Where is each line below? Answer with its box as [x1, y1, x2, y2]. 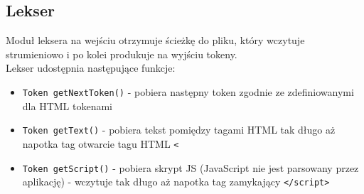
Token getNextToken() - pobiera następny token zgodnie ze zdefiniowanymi [22, 84, 354, 99]
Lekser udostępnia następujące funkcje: [6, 60, 176, 75]
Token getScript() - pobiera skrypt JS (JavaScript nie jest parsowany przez [22, 160, 359, 175]
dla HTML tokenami [22, 98, 112, 113]
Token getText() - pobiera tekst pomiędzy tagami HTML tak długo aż [22, 122, 336, 137]
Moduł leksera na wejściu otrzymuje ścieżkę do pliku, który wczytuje [6, 33, 305, 48]
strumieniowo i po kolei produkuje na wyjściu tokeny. [6, 46, 237, 61]
